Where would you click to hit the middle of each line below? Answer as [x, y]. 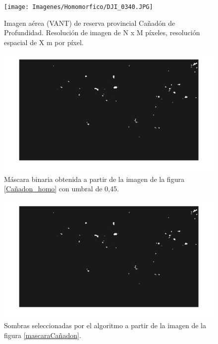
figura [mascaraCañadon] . [43, 335]
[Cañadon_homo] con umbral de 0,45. [61, 189]
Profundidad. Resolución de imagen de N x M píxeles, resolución [102, 32]
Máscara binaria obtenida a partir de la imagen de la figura [94, 179]
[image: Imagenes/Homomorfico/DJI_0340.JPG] [79, 7]
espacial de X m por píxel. [44, 42]
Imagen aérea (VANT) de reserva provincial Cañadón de [90, 23]
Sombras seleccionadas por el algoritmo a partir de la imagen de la [105, 325]
